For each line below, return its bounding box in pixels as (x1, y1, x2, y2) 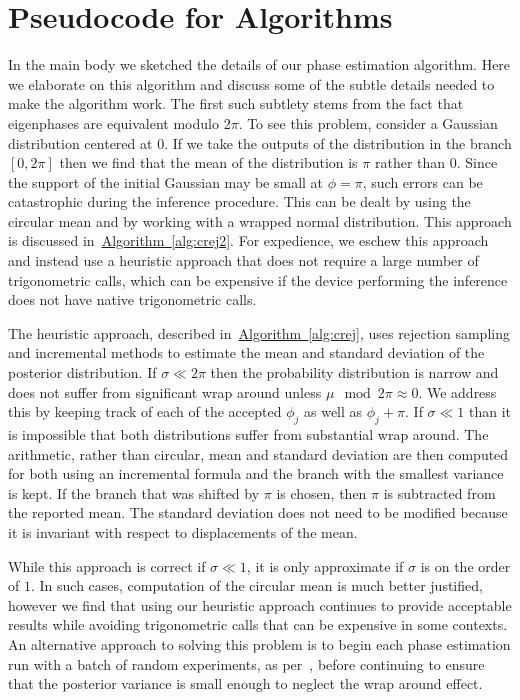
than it (469, 401, 512, 422)
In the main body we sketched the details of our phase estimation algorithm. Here (8, 54, 511, 75)
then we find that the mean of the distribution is (59, 152, 358, 173)
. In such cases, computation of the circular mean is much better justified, (30, 575, 483, 596)
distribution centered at (8, 132, 153, 153)
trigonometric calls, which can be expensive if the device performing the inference (8, 269, 508, 290)
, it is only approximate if (246, 555, 404, 576)
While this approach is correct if (8, 555, 206, 576)
